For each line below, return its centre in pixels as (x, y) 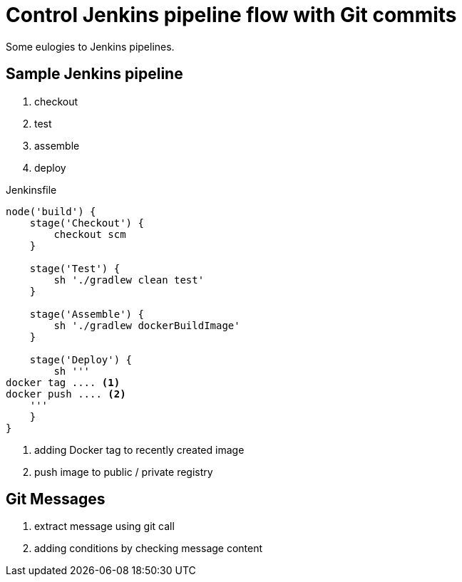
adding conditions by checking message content (149, 549)
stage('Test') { (75, 268)
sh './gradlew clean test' (129, 280)
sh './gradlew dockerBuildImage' (147, 325)
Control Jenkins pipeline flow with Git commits (231, 15)
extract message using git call (104, 526)
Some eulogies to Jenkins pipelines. (90, 46)
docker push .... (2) (66, 394)
